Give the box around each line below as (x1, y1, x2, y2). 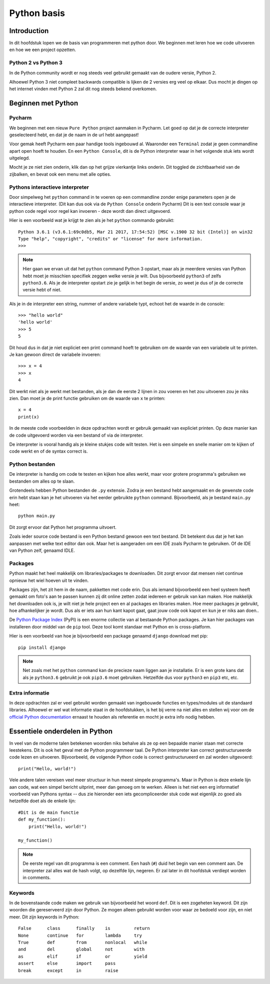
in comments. (22, 874, 51, 880)
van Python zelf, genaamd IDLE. (9, 547, 75, 553)
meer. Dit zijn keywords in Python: (9, 914, 79, 920)
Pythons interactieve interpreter (9, 183, 89, 190)
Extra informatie (9, 689, 49, 696)
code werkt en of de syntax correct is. (9, 448, 88, 454)
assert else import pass (18, 960, 116, 966)
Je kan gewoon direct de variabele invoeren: (9, 352, 101, 358)
